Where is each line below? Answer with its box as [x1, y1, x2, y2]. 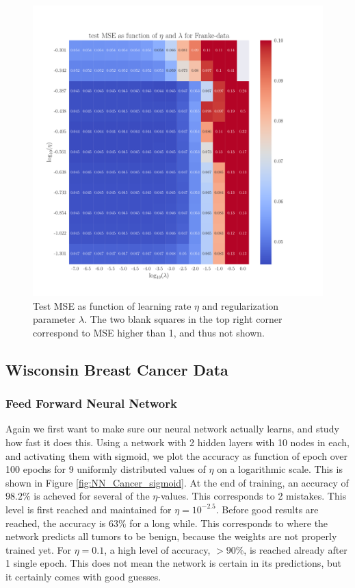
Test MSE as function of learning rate [33, 298, 192, 313]
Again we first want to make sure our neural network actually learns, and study [5, 421, 339, 436]
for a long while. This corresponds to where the [129, 515, 328, 530]
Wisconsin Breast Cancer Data [5, 358, 228, 380]
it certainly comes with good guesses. [5, 569, 161, 583]
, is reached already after [244, 542, 347, 556]
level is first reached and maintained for [5, 502, 172, 516]
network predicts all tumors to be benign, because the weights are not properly [5, 529, 337, 543]
